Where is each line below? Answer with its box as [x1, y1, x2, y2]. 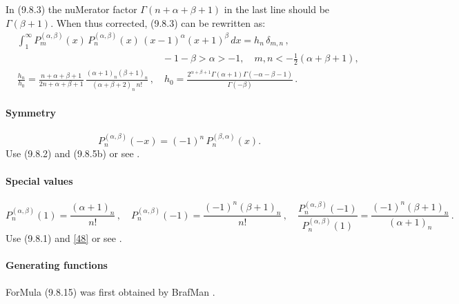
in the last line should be [224, 2, 330, 16]
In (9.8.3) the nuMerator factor [6, 2, 137, 16]
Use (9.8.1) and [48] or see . [6, 231, 122, 245]
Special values [6, 173, 73, 188]
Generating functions [6, 258, 108, 272]
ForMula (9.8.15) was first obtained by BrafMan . [6, 284, 215, 298]
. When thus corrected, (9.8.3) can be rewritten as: [50, 15, 266, 30]
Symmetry [6, 105, 57, 120]
